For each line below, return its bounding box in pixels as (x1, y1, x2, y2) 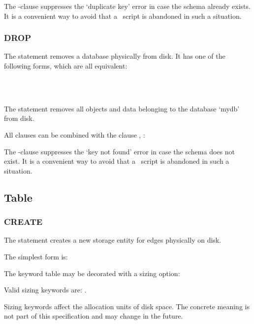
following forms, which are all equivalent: (4, 61, 127, 71)
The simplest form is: (4, 251, 68, 261)
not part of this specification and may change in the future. (4, 311, 183, 321)
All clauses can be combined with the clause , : (4, 129, 145, 140)
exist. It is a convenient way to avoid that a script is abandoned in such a (4, 156, 229, 166)
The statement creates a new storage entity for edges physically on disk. (4, 235, 222, 245)
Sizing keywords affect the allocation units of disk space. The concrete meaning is (4, 301, 250, 311)
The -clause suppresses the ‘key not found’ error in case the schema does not (4, 146, 235, 156)
